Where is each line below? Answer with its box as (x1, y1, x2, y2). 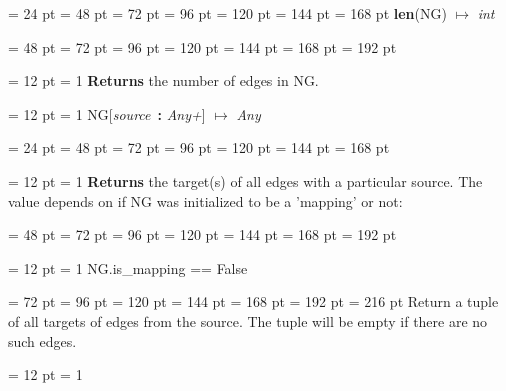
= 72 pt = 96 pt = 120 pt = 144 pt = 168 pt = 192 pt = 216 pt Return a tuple (8, 291, 499, 312)
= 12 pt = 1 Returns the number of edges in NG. (8, 70, 319, 91)
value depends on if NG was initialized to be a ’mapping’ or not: (8, 190, 403, 211)
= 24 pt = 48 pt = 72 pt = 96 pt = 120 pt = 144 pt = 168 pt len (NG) (8, 3, 447, 23)
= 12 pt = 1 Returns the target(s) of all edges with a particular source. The (8, 170, 483, 191)
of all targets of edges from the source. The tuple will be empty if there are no (8, 310, 488, 331)
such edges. (8, 330, 77, 351)
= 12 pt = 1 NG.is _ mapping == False (8, 257, 248, 278)
